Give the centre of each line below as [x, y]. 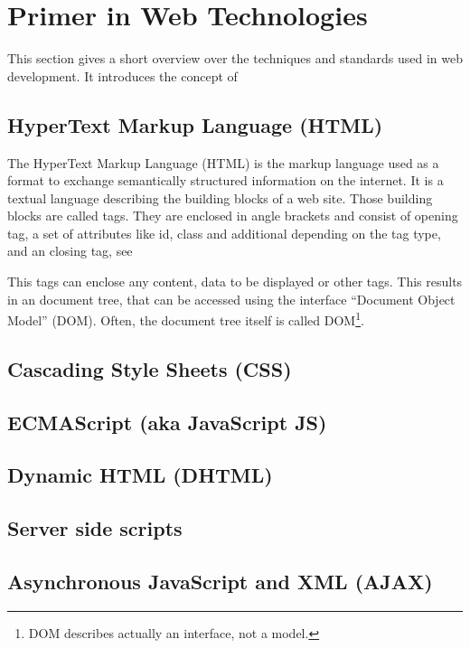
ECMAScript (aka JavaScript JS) [167, 422]
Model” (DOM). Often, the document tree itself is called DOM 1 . [186, 319]
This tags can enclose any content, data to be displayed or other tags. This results [235, 282]
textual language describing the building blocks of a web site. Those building [220, 197]
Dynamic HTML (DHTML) [140, 475]
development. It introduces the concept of [122, 75]
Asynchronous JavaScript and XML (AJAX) [220, 582]
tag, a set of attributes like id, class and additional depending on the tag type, [224, 233]
